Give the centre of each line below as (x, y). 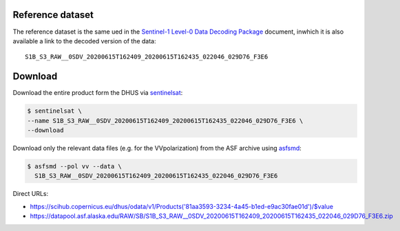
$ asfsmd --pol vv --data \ (74, 166)
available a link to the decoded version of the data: (84, 41)
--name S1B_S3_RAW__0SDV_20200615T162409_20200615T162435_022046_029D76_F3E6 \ (165, 121)
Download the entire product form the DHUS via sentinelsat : (98, 93)
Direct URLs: (30, 194)
